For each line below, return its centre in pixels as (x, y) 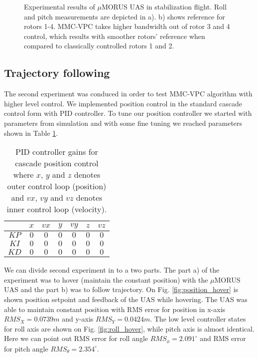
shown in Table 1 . (31, 133)
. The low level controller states (198, 319)
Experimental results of (60, 6)
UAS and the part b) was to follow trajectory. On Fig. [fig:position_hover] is (121, 289)
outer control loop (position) (57, 186)
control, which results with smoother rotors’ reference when (115, 36)
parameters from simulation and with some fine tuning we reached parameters (123, 123)
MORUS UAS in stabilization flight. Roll (164, 6)
